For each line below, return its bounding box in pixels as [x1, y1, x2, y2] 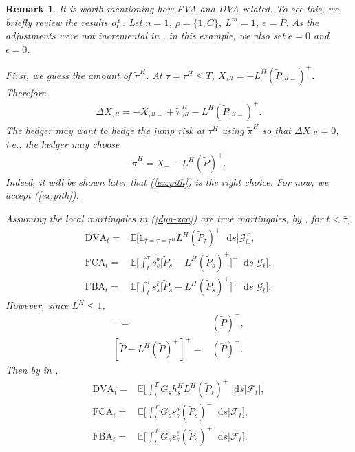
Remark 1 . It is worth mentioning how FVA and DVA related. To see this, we [6, 1, 339, 15]
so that [262, 123, 291, 137]
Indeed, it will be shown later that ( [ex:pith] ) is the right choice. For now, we [6, 174, 329, 189]
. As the [286, 14, 319, 29]
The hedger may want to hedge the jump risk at [6, 123, 205, 137]
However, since [6, 298, 69, 312]
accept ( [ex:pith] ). [6, 188, 79, 202]
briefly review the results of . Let [6, 14, 142, 29]
